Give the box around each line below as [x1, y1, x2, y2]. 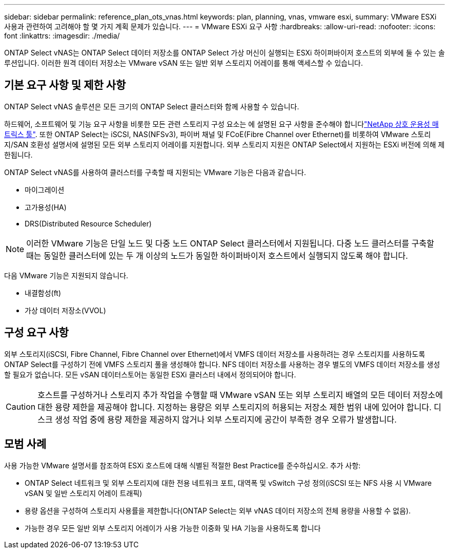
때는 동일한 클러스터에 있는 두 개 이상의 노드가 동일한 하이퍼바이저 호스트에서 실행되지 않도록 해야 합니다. [26, 250, 408, 261]
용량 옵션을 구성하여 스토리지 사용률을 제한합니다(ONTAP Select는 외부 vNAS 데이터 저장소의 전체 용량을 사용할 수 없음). [25, 506, 411, 515]
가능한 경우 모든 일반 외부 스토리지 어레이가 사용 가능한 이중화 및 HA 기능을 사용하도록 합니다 [25, 523, 321, 532]
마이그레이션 [25, 185, 65, 194]
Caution [6, 401, 36, 412]
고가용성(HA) [25, 202, 67, 212]
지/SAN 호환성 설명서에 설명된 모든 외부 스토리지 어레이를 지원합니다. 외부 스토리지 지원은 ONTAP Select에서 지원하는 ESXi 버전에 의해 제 [4, 140, 445, 149]
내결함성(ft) [25, 288, 62, 297]
